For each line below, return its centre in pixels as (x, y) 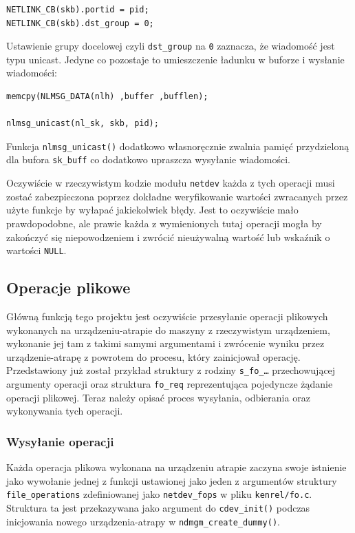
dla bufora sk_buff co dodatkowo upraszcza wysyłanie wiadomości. (148, 159)
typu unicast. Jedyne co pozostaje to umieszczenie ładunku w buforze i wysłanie (175, 59)
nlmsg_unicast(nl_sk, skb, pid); (83, 124)
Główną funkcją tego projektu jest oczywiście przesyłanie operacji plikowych (167, 316)
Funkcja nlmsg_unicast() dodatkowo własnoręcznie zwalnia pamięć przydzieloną (178, 146)
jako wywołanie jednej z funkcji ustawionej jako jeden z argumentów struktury (172, 480)
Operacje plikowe (68, 288)
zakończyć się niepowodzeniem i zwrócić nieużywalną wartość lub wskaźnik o (168, 237)
